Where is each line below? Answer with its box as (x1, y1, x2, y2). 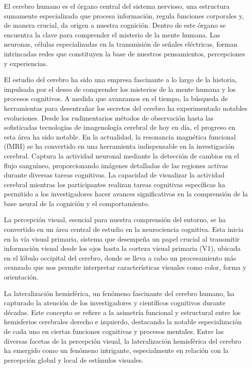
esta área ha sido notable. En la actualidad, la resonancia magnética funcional (4, 131, 236, 141)
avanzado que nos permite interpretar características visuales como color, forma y (4, 262, 247, 272)
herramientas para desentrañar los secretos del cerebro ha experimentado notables (4, 103, 248, 113)
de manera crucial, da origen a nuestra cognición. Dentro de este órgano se (4, 20, 226, 30)
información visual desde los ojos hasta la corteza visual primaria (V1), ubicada (4, 243, 241, 253)
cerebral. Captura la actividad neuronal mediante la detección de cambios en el (4, 150, 239, 160)
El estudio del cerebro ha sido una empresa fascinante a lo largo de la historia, (4, 74, 237, 85)
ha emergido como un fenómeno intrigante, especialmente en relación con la (4, 345, 229, 355)
